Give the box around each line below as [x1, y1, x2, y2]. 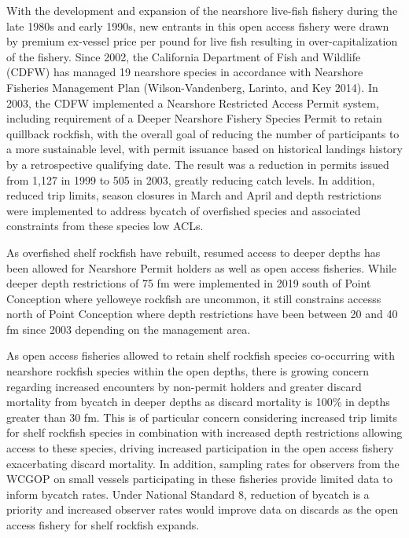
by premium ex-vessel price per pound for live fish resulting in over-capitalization [6, 33, 398, 49]
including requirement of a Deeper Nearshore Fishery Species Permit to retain [6, 110, 382, 126]
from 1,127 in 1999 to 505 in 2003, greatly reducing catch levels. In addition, [6, 171, 375, 188]
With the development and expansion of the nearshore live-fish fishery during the [6, 2, 398, 18]
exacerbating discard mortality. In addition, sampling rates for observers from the [6, 455, 400, 471]
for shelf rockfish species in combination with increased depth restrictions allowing [6, 424, 403, 441]
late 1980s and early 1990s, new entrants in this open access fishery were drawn [6, 17, 389, 34]
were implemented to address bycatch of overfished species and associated [6, 202, 361, 218]
